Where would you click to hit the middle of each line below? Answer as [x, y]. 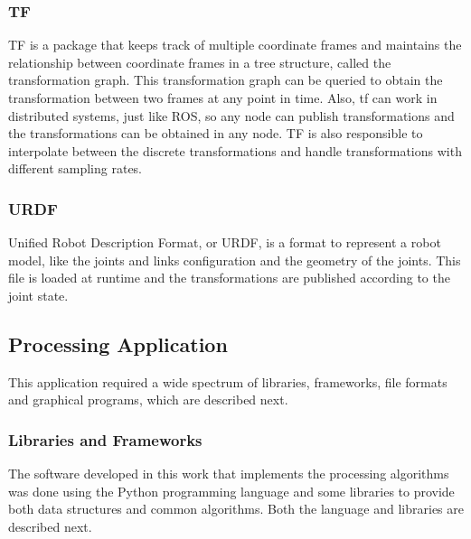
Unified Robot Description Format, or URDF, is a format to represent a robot [225, 242]
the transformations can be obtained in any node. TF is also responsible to [216, 133]
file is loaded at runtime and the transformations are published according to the [229, 278]
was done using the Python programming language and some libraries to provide [231, 491]
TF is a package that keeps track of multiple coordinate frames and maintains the [235, 45]
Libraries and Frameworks [105, 439]
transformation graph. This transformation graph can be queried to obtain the [226, 80]
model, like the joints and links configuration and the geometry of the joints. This [235, 260]
